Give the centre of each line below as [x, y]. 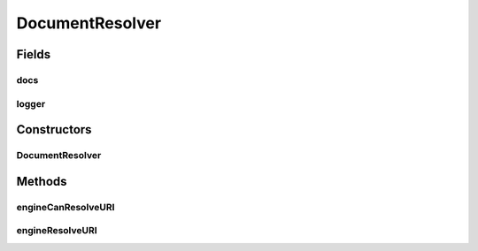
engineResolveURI [57, 231]
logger [31, 103]
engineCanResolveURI [66, 207]
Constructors [54, 129]
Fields [34, 54]
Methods [42, 181]
